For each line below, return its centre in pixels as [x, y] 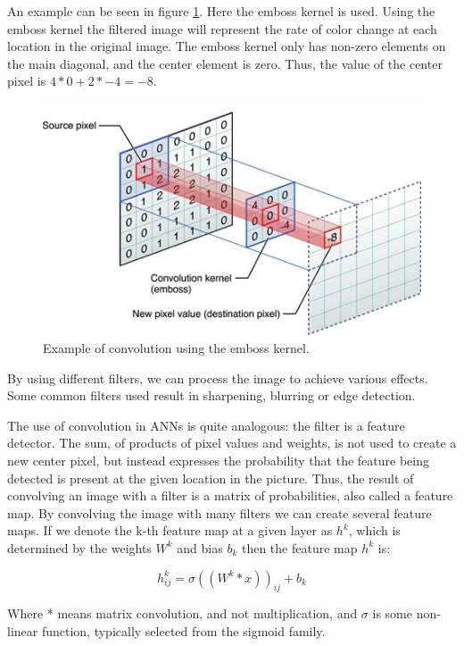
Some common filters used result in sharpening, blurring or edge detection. [211, 395]
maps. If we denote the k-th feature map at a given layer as [170, 530]
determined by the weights [79, 547]
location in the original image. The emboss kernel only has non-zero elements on [227, 46]
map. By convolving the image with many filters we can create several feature [220, 512]
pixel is [27, 81]
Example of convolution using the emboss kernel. [176, 347]
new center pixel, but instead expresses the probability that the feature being [218, 460]
